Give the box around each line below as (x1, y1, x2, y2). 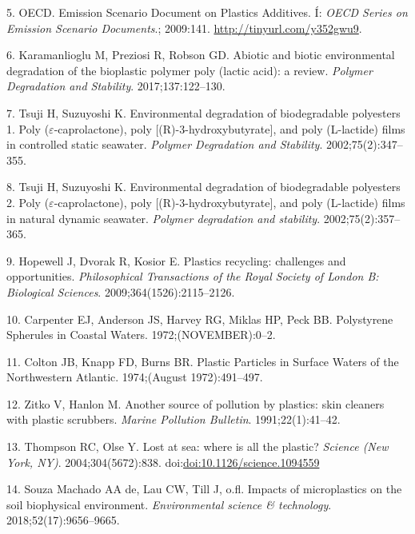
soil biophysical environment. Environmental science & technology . (6, 496, 332, 512)
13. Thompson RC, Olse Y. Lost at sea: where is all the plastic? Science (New (6, 438, 389, 455)
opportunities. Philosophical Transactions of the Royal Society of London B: (6, 268, 379, 285)
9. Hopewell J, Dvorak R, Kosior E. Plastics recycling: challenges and (6, 252, 346, 269)
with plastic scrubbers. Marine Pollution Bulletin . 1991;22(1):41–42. (6, 411, 341, 428)
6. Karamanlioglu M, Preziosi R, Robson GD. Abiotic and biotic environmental (6, 46, 395, 63)
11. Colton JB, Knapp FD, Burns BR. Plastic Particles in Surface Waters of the (6, 353, 399, 369)
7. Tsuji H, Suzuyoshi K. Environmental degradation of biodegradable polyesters (6, 104, 401, 121)
